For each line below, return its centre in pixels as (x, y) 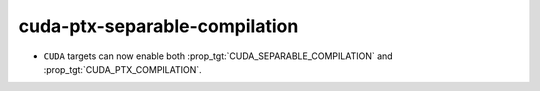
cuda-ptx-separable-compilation (158, 26)
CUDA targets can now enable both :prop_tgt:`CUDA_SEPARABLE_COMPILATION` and (218, 56)
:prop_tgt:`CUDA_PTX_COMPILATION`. (122, 69)
